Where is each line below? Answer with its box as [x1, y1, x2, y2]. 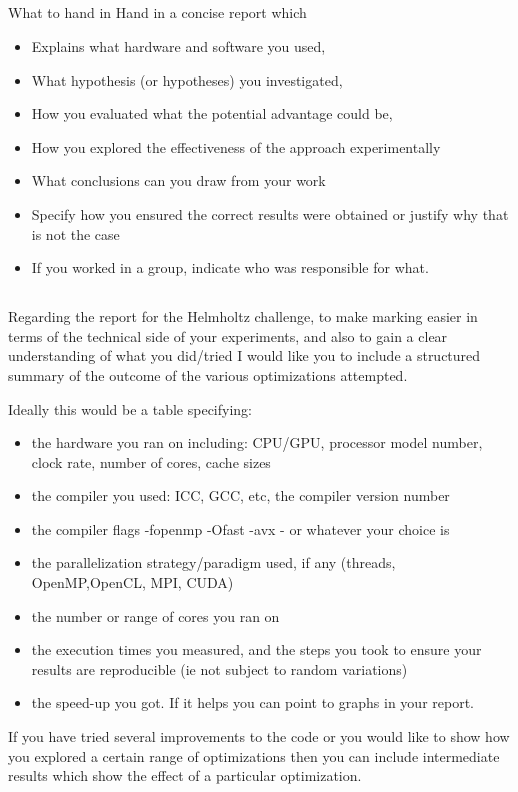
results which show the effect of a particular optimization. [8, 765, 362, 786]
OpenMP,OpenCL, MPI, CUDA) [31, 572, 234, 593]
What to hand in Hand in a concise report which [8, 2, 307, 23]
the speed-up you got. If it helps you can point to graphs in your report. [31, 692, 474, 713]
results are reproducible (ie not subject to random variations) [31, 658, 408, 679]
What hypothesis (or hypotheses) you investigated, [31, 69, 343, 90]
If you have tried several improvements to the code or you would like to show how [8, 726, 510, 747]
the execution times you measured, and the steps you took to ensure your [31, 639, 482, 660]
